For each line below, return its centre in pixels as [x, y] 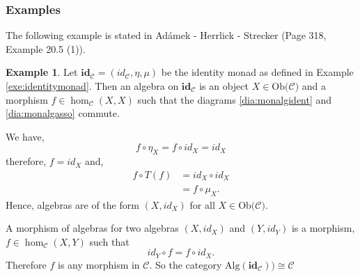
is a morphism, [323, 228]
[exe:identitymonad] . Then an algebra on [92, 86]
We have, [25, 136]
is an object [224, 86]
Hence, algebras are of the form [72, 204]
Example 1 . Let [42, 72]
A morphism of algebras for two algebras [92, 228]
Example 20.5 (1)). [46, 48]
